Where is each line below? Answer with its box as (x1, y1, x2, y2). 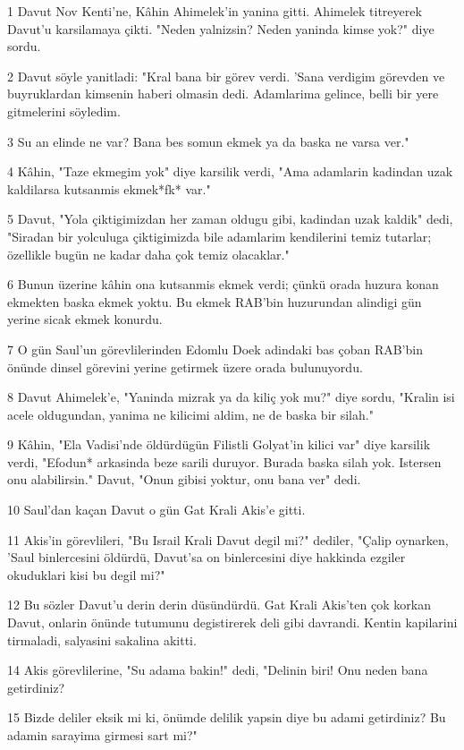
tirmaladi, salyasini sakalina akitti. (7, 630, 197, 649)
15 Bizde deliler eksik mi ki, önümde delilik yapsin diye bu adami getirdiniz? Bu (7, 708, 446, 727)
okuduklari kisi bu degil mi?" (7, 565, 165, 584)
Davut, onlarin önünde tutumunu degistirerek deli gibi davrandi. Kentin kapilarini (7, 613, 458, 632)
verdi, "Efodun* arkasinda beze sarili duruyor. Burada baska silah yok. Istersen (7, 452, 442, 471)
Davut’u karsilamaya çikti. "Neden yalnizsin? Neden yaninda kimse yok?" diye (7, 19, 434, 38)
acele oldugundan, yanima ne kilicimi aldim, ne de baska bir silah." (7, 405, 374, 423)
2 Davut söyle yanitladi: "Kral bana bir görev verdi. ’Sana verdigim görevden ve (7, 66, 445, 85)
